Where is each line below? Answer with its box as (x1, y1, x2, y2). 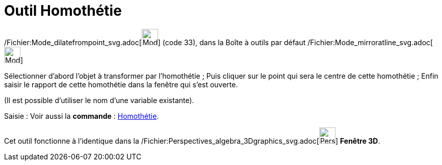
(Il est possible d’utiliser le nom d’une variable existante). (4, 95, 194, 105)
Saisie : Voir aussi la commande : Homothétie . (4, 111, 159, 120)
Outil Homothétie (4, 2, 122, 19)
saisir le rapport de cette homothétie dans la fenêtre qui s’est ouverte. (4, 80, 238, 89)
